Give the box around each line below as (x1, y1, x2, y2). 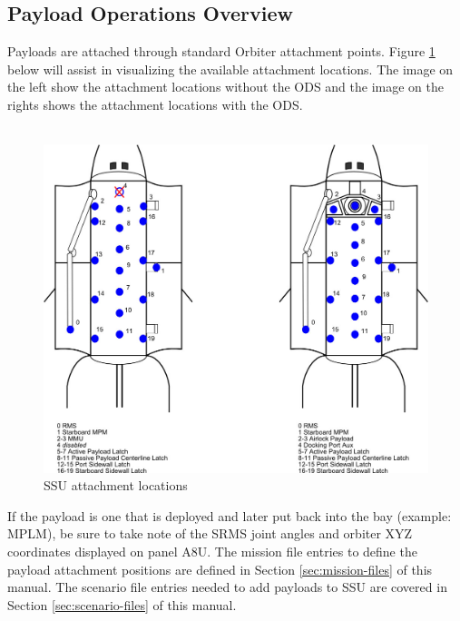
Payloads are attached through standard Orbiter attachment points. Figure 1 (7, 42, 436, 61)
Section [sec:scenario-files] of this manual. (7, 595, 237, 614)
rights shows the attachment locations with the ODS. (7, 94, 303, 113)
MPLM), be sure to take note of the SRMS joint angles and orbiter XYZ (7, 524, 413, 543)
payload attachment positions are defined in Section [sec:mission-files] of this (7, 559, 433, 578)
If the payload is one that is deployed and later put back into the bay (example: (7, 506, 452, 525)
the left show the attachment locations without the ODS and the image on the (7, 77, 444, 96)
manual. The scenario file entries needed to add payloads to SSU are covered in (7, 577, 447, 596)
